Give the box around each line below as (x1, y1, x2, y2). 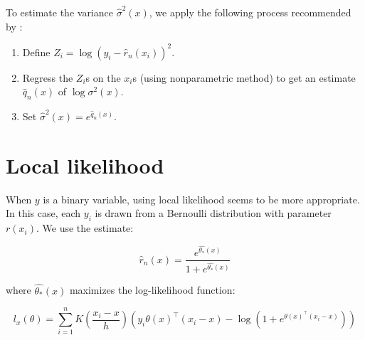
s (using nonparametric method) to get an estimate (132, 70, 356, 85)
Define (22, 44, 51, 59)
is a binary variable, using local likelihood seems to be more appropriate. (43, 191, 360, 206)
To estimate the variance (6, 5, 113, 19)
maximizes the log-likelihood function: (69, 282, 236, 297)
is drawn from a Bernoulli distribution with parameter (95, 206, 332, 221)
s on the (85, 70, 121, 85)
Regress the (22, 70, 73, 85)
